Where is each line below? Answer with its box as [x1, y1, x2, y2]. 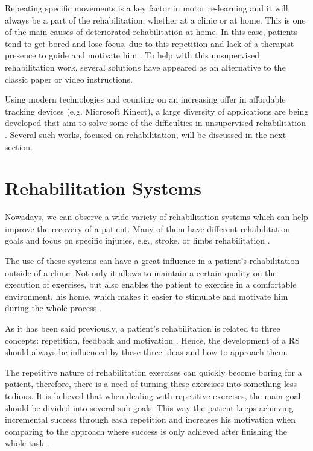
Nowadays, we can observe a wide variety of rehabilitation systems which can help [5, 210, 308, 223]
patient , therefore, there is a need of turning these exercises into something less [5, 377, 297, 390]
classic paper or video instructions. [5, 72, 133, 85]
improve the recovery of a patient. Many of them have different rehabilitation [5, 222, 291, 235]
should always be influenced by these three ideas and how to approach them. [5, 345, 288, 358]
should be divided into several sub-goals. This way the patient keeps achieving [5, 401, 294, 414]
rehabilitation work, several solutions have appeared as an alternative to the [5, 60, 286, 73]
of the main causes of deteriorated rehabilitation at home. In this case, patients [5, 25, 298, 38]
